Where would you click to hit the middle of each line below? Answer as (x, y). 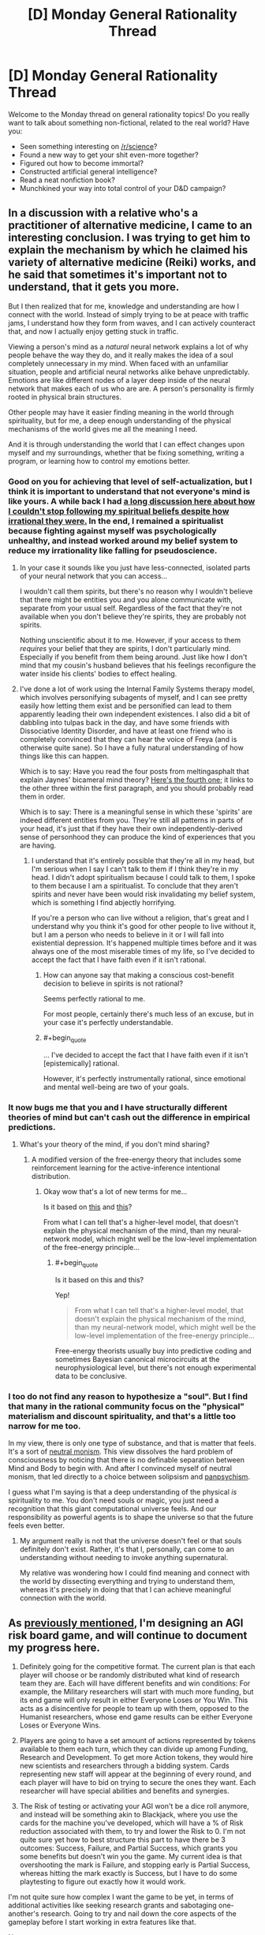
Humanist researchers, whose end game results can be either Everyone (136, 1717)
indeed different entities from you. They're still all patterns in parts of (131, 820)
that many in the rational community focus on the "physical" (127, 1406)
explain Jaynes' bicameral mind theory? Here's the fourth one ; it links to (136, 780)
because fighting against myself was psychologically (112, 530)
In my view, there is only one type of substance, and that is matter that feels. (132, 1443)
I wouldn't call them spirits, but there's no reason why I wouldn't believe (136, 591)
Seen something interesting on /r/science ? (88, 146)
